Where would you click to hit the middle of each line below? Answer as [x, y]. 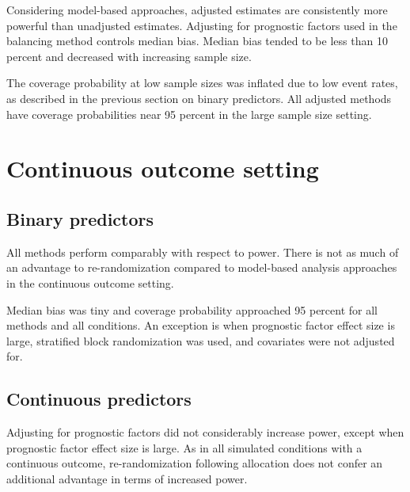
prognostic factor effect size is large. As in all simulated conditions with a [184, 447]
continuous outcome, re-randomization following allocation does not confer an [195, 463]
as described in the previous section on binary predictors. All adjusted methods [199, 98]
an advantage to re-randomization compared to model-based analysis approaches [202, 267]
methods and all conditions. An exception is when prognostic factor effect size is [201, 325]
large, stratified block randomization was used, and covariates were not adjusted [201, 340]
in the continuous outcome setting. [90, 282]
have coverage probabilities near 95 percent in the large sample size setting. [189, 114]
